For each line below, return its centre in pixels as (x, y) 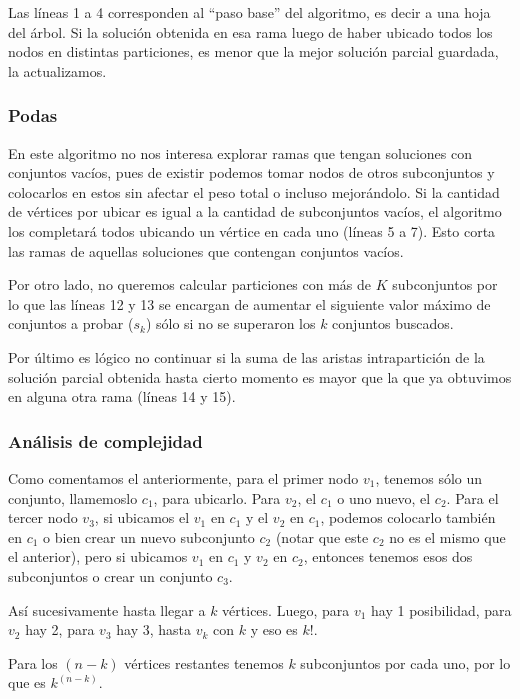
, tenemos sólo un (429, 477)
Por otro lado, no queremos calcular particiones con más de (190, 284)
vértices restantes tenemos (204, 662)
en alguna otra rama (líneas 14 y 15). (122, 396)
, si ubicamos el (142, 517)
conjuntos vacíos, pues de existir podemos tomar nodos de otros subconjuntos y (251, 172)
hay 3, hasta (153, 629)
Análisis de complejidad (105, 440)
